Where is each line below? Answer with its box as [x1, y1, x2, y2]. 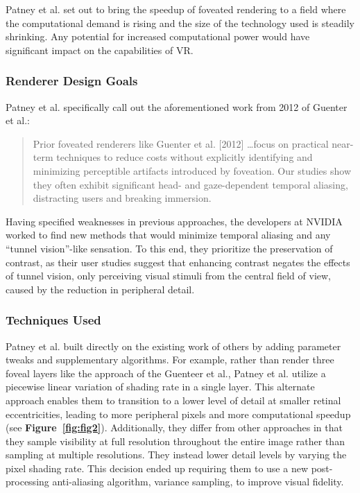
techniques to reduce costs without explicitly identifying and [56, 150, 313, 164]
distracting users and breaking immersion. [33, 191, 212, 205]
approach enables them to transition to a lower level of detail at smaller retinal [6, 392, 341, 407]
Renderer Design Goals [6, 72, 138, 89]
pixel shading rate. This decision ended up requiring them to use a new [6, 460, 308, 475]
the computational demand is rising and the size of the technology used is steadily [6, 15, 354, 30]
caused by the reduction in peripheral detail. [6, 282, 195, 296]
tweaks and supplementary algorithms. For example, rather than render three [6, 352, 334, 367]
